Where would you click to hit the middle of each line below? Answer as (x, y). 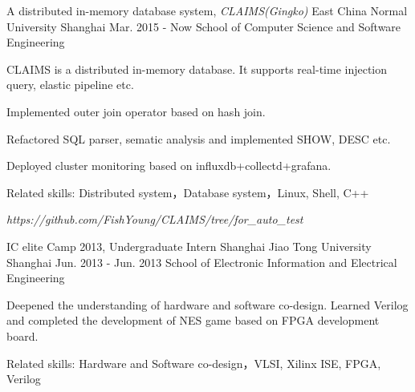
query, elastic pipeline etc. (70, 85)
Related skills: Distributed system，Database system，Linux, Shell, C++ (188, 192)
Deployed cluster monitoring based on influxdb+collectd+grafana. (169, 166)
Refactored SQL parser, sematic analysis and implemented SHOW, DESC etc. (199, 138)
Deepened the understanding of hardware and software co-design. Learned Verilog (207, 304)
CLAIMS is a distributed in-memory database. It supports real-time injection (197, 69)
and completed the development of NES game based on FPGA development (193, 320)
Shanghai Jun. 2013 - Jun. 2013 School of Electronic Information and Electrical (202, 262)
